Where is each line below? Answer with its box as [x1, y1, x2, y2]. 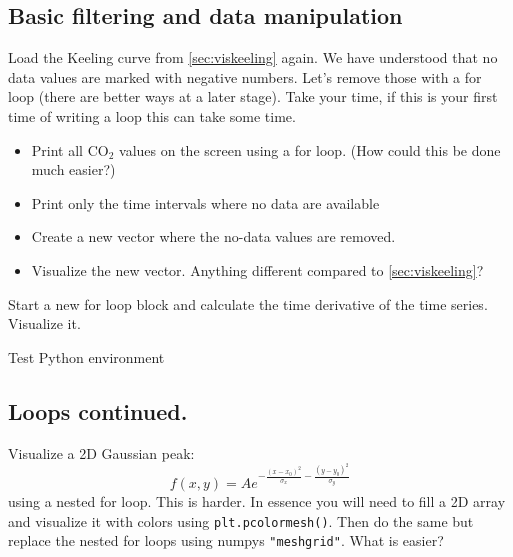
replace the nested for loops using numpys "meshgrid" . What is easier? [8, 530, 444, 551]
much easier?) [31, 159, 116, 180]
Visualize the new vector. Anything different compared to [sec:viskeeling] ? [31, 259, 484, 280]
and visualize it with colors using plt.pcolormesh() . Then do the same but [8, 510, 474, 531]
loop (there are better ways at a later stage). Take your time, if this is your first [8, 86, 498, 107]
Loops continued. [8, 395, 188, 426]
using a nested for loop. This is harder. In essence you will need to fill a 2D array [8, 490, 506, 511]
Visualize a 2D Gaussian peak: [8, 442, 195, 463]
